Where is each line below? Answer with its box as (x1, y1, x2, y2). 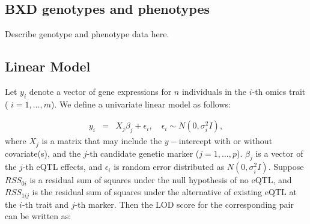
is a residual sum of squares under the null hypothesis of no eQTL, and (29, 174, 292, 186)
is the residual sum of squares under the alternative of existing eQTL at (32, 186, 297, 198)
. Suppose (268, 160, 304, 173)
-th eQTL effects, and (22, 160, 102, 173)
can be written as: (5, 210, 71, 222)
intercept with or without (178, 135, 273, 147)
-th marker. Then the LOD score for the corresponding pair (74, 198, 294, 210)
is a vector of (255, 147, 303, 159)
